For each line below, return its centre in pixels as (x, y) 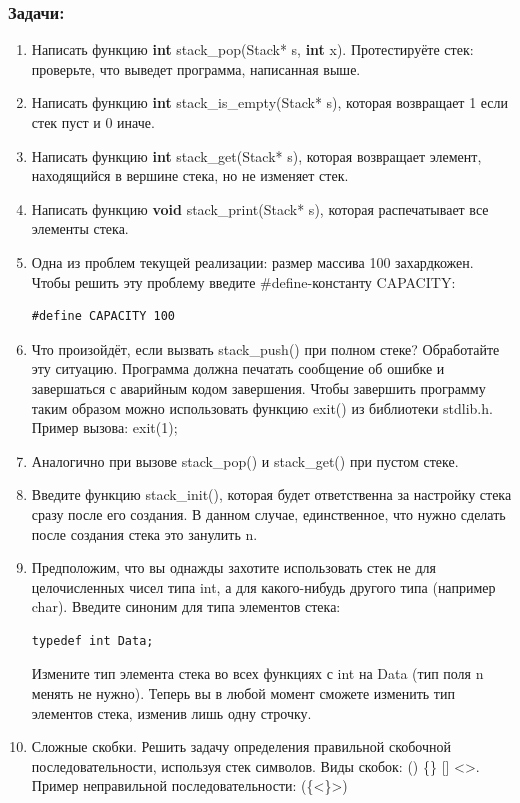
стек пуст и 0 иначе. (93, 122)
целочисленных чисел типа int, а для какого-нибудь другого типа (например (263, 586)
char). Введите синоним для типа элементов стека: (186, 606)
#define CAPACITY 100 (103, 316)
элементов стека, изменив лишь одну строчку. (171, 712)
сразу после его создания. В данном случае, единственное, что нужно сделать (268, 513)
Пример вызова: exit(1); (104, 427)
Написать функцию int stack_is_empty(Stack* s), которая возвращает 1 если (270, 102)
